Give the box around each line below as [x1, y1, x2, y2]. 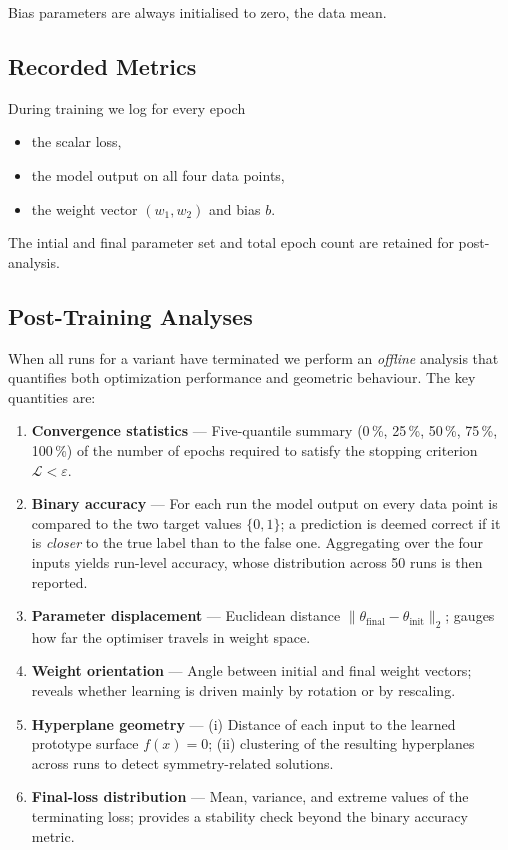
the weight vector [31, 198, 138, 219]
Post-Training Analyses [8, 300, 253, 331]
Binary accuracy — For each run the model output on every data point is [31, 493, 498, 514]
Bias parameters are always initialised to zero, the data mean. [8, 2, 387, 22]
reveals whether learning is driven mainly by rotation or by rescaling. [31, 680, 456, 701]
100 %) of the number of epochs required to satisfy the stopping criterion [31, 439, 478, 460]
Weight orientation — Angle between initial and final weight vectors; [31, 660, 472, 681]
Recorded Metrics [8, 50, 197, 81]
